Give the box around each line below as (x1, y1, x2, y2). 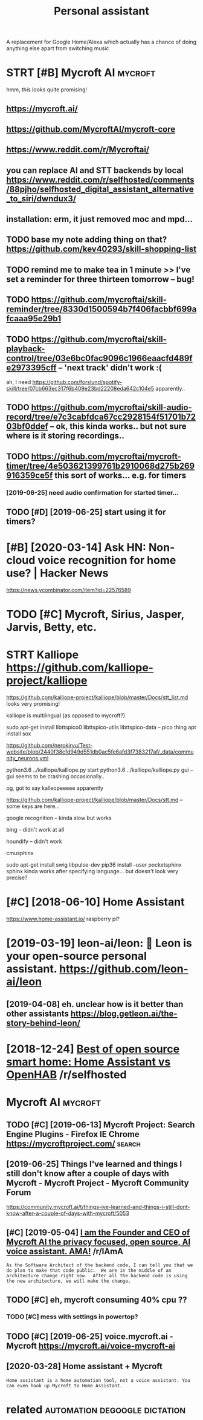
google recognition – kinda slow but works (6, 815, 112, 822)
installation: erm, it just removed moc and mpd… (6, 214, 193, 224)
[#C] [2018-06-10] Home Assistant (6, 895, 185, 909)
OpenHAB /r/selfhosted (6, 1067, 127, 1081)
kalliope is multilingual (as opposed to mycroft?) (6, 712, 126, 719)
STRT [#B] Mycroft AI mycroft (6, 66, 156, 80)
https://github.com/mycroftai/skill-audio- (31, 402, 192, 412)
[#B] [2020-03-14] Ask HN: (6, 541, 147, 555)
